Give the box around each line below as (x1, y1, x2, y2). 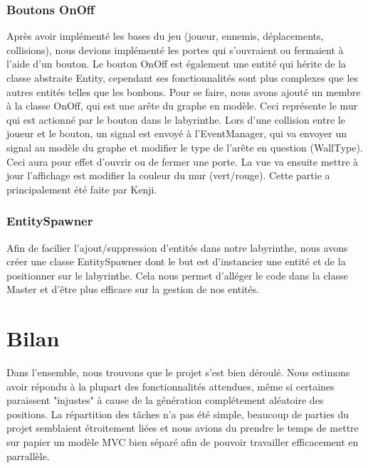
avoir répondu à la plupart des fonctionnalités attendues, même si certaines (6, 378, 335, 393)
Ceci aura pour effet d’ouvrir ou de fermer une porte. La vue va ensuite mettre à (6, 154, 359, 169)
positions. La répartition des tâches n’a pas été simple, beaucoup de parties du (6, 406, 349, 421)
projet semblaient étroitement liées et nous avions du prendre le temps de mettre (6, 420, 359, 435)
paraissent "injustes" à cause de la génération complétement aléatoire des (6, 393, 324, 408)
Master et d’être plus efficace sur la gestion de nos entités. (6, 282, 260, 297)
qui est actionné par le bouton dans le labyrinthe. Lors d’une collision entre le (6, 112, 345, 127)
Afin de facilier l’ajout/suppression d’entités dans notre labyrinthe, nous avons (6, 240, 348, 255)
